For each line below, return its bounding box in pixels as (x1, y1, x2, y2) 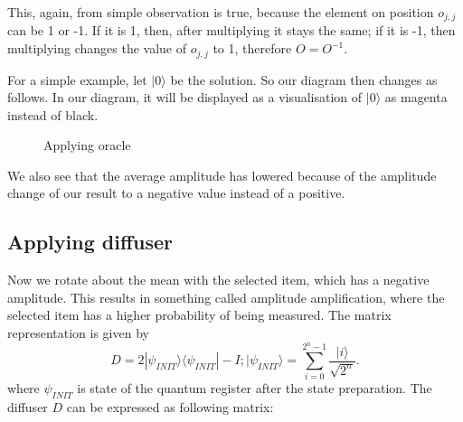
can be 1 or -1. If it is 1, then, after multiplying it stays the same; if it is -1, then (7, 21, 456, 40)
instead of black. (7, 105, 99, 124)
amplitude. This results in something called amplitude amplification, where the (7, 287, 445, 306)
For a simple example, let (7, 70, 147, 89)
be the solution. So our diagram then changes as (170, 70, 438, 89)
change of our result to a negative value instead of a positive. (7, 183, 345, 202)
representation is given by (7, 324, 149, 342)
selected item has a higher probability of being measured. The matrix (7, 305, 392, 324)
